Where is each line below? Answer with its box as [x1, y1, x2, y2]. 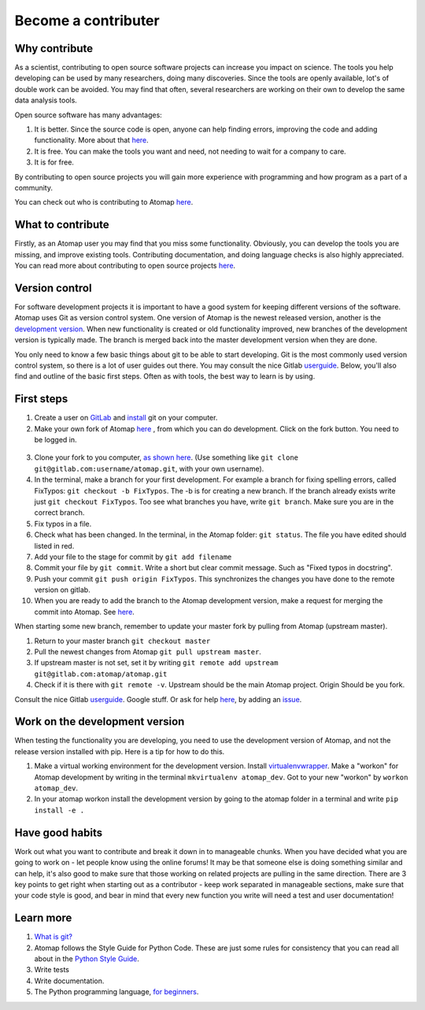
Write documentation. [34, 976, 105, 986]
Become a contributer [14, 12, 161, 29]
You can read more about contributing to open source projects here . [14, 261, 236, 271]
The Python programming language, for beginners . [34, 987, 199, 997]
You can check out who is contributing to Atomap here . [14, 198, 194, 207]
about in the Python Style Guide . [34, 953, 139, 964]
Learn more [14, 912, 72, 925]
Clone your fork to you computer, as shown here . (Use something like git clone [34, 453, 299, 462]
